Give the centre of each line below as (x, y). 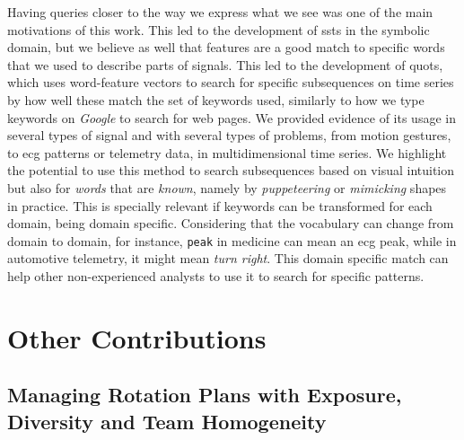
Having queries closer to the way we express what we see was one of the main (220, 12)
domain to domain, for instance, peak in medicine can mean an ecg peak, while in (232, 240)
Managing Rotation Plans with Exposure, (205, 395)
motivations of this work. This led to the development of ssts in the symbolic (219, 29)
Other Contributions (137, 337)
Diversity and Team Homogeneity (167, 421)
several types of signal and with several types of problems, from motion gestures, (229, 135)
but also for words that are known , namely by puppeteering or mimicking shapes (227, 187)
